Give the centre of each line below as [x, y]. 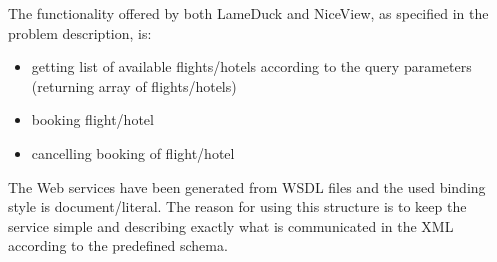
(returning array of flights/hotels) [134, 85]
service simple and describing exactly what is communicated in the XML [231, 225]
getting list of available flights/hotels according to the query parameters [251, 66]
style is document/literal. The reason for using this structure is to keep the [237, 206]
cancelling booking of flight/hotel [133, 152]
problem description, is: [80, 32]
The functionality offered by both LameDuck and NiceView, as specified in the [248, 13]
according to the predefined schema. [118, 245]
